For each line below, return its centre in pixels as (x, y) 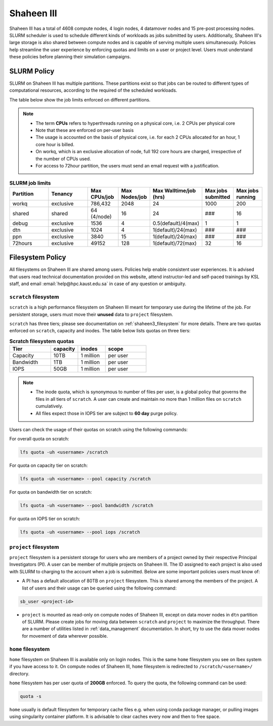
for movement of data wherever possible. (65, 636)
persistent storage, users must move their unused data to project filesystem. (91, 314)
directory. (19, 673)
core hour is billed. (55, 144)
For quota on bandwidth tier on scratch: (51, 492)
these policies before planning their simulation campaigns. (70, 57)
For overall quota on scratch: (39, 439)
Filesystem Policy (38, 257)
